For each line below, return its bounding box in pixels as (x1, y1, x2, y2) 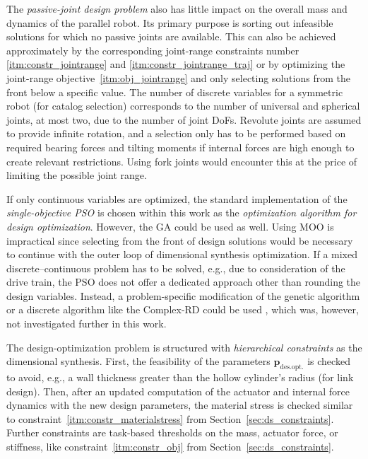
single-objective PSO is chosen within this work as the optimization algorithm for (6, 205, 357, 220)
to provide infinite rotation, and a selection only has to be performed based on (6, 126, 346, 141)
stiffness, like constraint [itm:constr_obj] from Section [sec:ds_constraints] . (6, 439, 334, 454)
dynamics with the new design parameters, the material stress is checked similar (6, 397, 353, 412)
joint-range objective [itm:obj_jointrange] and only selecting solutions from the (6, 70, 350, 85)
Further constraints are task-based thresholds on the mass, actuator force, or (6, 425, 338, 440)
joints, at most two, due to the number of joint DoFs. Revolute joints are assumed (6, 112, 362, 127)
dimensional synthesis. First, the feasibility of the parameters (6, 354, 271, 368)
